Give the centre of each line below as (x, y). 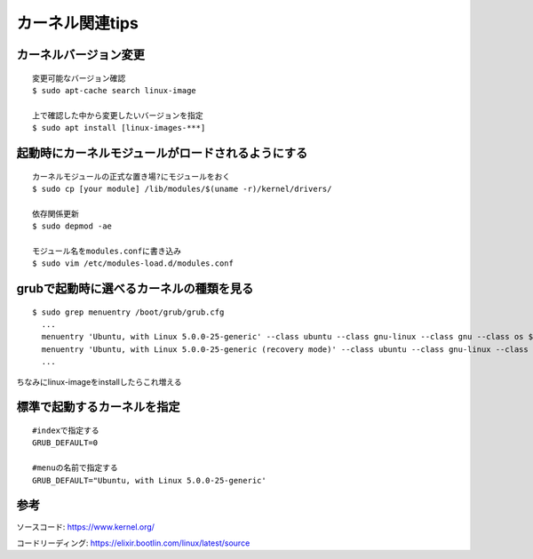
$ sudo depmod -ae (72, 226)
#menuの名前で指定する (76, 468)
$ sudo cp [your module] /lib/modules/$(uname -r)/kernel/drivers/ (182, 188)
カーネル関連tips (78, 23)
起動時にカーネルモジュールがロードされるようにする (162, 152)
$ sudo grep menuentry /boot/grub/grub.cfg (128, 312)
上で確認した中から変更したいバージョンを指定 (118, 115)
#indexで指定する (66, 431)
